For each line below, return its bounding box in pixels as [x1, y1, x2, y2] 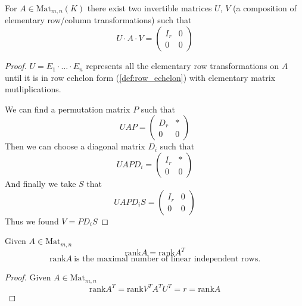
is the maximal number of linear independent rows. [74, 255, 261, 264]
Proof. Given [5, 271, 51, 283]
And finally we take [5, 177, 76, 190]
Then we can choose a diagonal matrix [5, 140, 145, 152]
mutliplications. [5, 83, 61, 95]
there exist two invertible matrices [87, 2, 212, 14]
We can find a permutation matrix [5, 102, 130, 115]
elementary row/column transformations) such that [5, 14, 192, 26]
